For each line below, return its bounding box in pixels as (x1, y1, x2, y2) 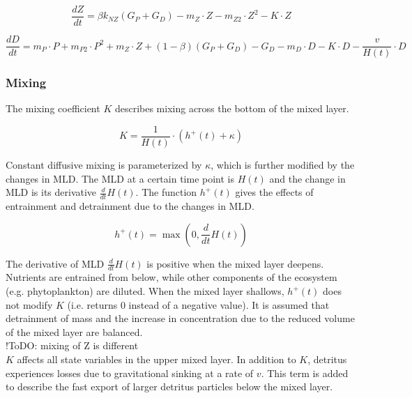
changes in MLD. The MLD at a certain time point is (6, 171, 235, 185)
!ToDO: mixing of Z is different (6, 338, 139, 353)
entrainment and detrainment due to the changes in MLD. (6, 199, 254, 213)
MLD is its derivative (6, 185, 97, 199)
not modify (6, 297, 53, 312)
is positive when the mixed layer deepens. (146, 256, 324, 270)
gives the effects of (235, 185, 314, 199)
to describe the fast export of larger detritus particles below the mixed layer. (6, 379, 333, 394)
